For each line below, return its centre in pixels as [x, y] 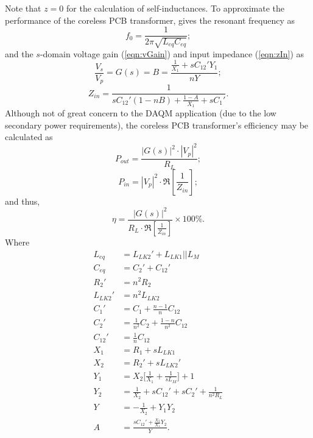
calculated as [29, 137]
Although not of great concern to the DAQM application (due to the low [141, 113]
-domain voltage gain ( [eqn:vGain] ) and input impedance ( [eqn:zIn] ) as [172, 53]
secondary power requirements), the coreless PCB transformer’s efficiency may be [157, 125]
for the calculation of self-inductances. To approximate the [176, 8]
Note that [23, 8]
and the [19, 53]
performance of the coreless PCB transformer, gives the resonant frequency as [150, 20]
